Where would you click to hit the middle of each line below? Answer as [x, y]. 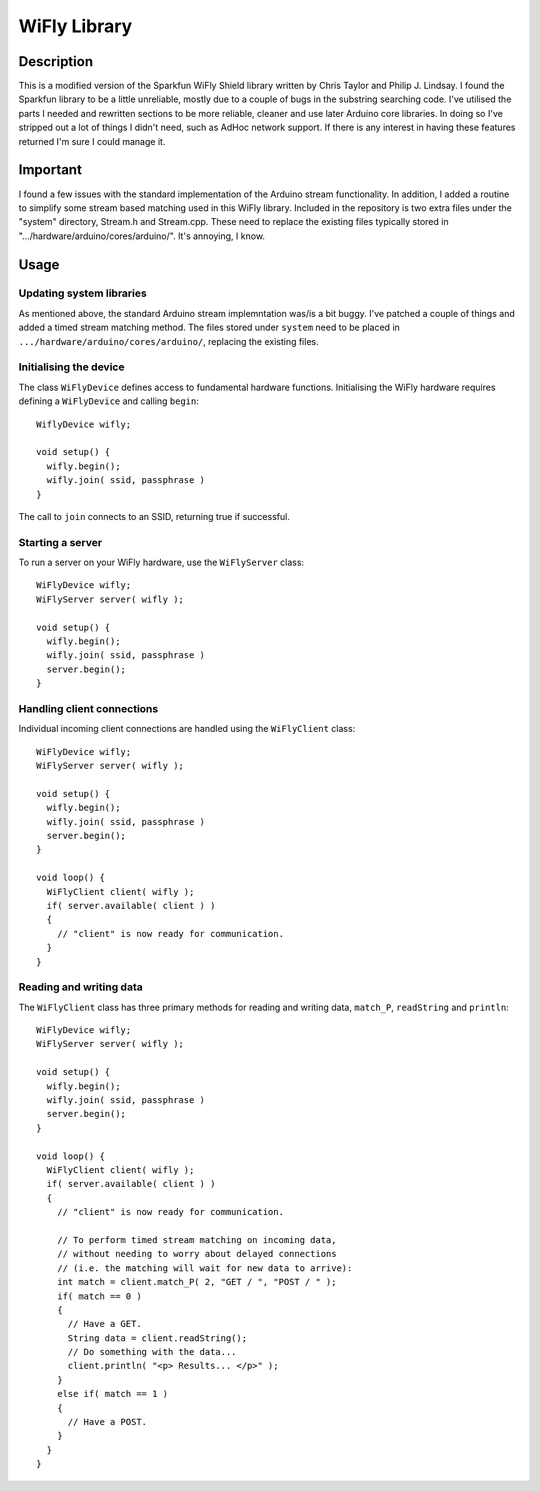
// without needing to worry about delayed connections [196, 1254]
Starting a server [60, 542]
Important [50, 170]
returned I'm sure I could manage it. [92, 141]
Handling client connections [88, 708]
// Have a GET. [104, 1324]
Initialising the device [71, 367]
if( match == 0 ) [99, 1296]
